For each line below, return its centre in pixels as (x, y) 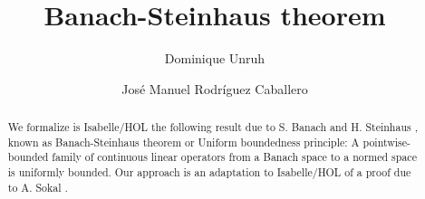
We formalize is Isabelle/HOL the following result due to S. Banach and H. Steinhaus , (212, 127)
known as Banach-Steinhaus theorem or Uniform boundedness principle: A (184, 142)
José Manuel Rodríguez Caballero (215, 88)
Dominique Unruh (215, 58)
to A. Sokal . (38, 187)
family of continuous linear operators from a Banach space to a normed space (234, 157)
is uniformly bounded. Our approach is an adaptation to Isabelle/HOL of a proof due (209, 172)
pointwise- (387, 142)
